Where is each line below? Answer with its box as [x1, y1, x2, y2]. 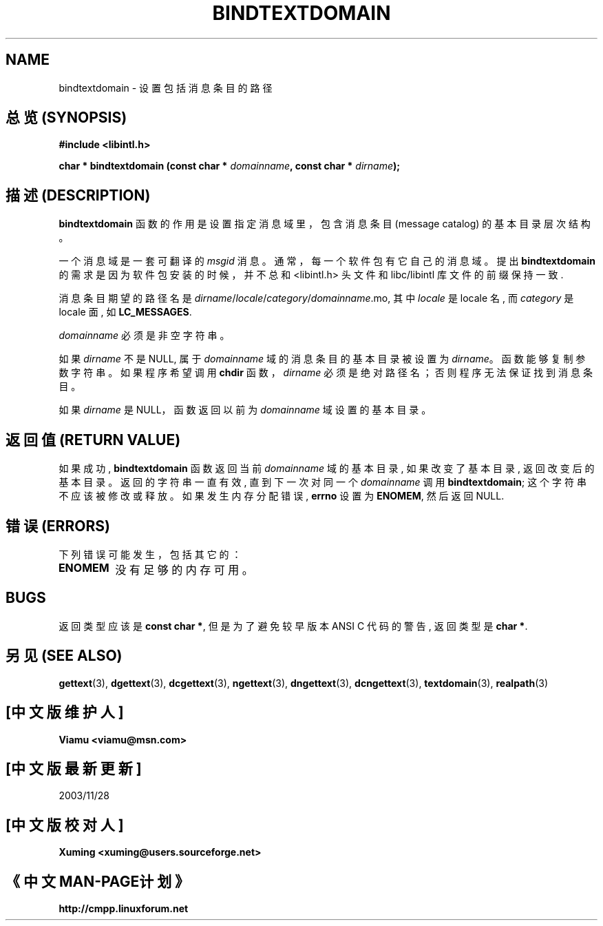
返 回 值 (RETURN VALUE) [6, 431, 181, 449]
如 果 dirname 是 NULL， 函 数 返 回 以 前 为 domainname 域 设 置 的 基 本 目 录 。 [59, 404, 432, 416]
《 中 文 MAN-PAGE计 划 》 [6, 872, 190, 890]
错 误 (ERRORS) [6, 517, 110, 535]
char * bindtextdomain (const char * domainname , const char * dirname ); [59, 160, 401, 172]
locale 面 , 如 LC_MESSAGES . [59, 306, 192, 318]
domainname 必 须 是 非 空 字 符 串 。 [59, 329, 230, 342]
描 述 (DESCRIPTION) [6, 186, 151, 204]
